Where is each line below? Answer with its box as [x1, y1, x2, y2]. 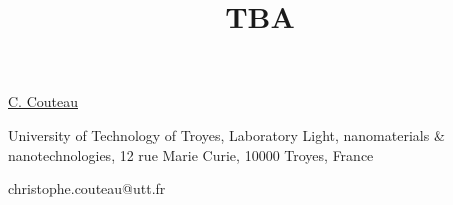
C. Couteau [8, 91, 78, 112]
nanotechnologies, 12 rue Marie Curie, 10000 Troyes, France [8, 144, 374, 165]
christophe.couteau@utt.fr [8, 178, 166, 199]
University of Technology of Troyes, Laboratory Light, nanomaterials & [8, 124, 445, 145]
